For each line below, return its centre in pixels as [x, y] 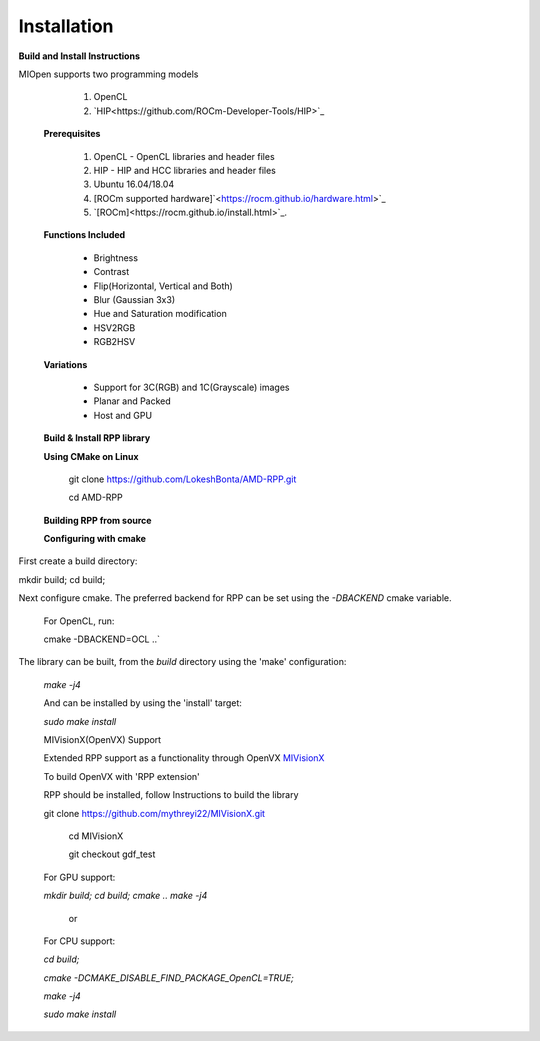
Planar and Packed [132, 401]
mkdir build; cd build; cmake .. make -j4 [125, 896]
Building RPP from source [97, 520]
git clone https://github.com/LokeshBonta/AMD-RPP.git [182, 479]
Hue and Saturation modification [160, 314]
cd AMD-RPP [96, 497]
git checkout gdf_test [112, 854]
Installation [66, 26]
